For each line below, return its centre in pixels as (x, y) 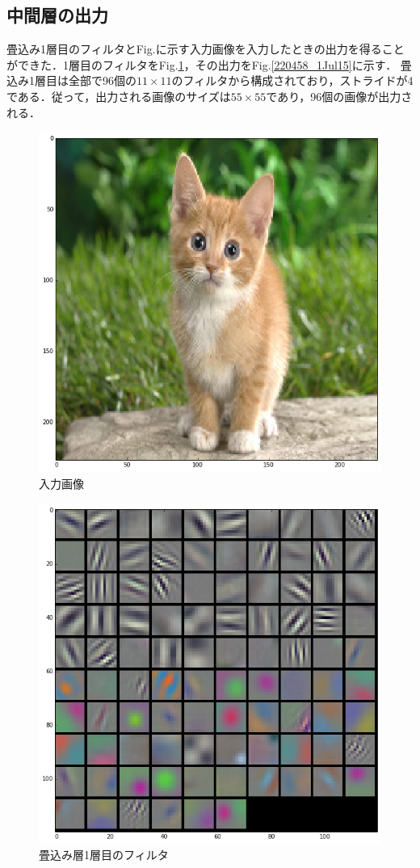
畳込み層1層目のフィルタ (104, 855)
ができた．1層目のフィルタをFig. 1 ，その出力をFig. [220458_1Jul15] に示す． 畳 (209, 64)
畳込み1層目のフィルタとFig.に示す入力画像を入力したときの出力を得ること (206, 49)
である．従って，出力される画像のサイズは (119, 96)
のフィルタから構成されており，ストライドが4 (292, 80)
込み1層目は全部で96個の (71, 80)
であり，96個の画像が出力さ (339, 96)
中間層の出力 (57, 15)
